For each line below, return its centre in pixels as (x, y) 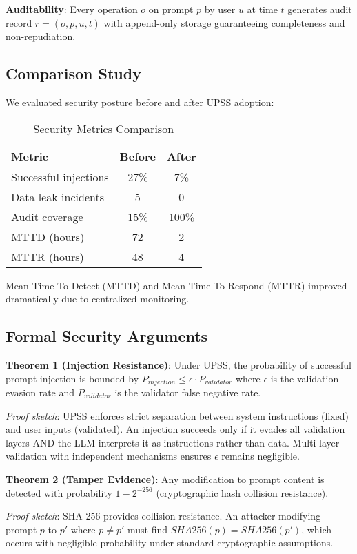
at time (262, 9)
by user (220, 9)
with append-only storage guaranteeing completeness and (224, 22)
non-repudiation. (41, 36)
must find (147, 529)
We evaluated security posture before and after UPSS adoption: (140, 102)
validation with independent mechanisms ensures (109, 456)
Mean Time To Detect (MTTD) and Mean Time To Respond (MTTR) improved (176, 285)
